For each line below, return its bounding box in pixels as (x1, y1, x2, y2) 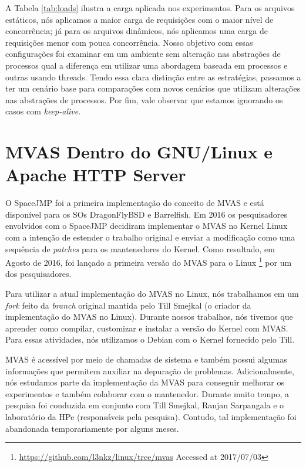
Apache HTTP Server (5, 163, 186, 187)
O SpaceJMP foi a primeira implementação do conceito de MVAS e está (5, 197, 264, 209)
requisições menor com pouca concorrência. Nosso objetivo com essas (5, 36, 253, 48)
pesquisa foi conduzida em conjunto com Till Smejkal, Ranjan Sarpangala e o (5, 399, 284, 411)
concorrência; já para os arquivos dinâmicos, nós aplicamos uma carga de (5, 25, 268, 37)
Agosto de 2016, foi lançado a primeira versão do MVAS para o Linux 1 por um (5, 255, 292, 268)
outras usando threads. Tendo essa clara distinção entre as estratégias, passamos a (5, 70, 301, 83)
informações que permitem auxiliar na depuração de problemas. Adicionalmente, (5, 364, 294, 377)
